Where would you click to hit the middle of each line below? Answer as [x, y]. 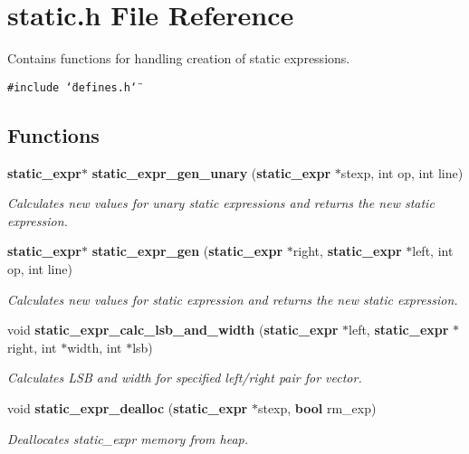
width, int [95, 347]
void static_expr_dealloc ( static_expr [128, 407]
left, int [433, 251]
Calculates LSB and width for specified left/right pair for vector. [185, 378]
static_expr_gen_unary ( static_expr [211, 172]
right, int [32, 347]
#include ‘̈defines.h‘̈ [72, 87]
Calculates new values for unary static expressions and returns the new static [221, 203]
